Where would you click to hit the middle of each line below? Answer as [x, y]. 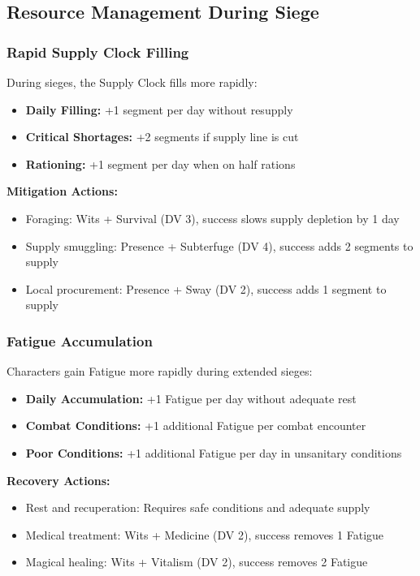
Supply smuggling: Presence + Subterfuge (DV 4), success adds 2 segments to [219, 245]
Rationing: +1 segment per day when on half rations [160, 163]
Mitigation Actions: [62, 191]
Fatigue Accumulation [80, 340]
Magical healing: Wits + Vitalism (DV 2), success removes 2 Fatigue [197, 562]
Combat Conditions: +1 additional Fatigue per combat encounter [196, 426]
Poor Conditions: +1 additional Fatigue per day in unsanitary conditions [214, 452]
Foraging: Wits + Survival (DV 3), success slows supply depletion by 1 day [212, 218]
